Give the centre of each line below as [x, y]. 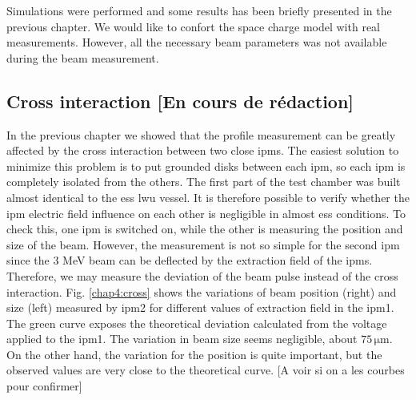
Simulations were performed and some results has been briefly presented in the [199, 10]
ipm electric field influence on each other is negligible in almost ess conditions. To [206, 213]
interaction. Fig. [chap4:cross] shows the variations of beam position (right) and [202, 291]
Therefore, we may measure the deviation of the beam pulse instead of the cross [202, 275]
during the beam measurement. [83, 57]
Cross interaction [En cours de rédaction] [180, 101]
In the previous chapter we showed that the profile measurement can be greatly [201, 134]
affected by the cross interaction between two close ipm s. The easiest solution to [203, 150]
